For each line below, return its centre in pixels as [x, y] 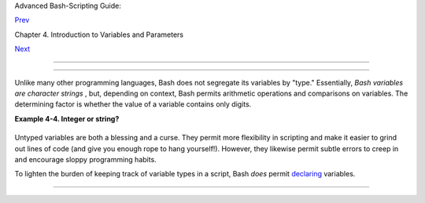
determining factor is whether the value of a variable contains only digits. [133, 104]
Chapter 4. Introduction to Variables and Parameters [99, 34]
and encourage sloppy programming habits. [85, 159]
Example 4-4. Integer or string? [67, 118]
